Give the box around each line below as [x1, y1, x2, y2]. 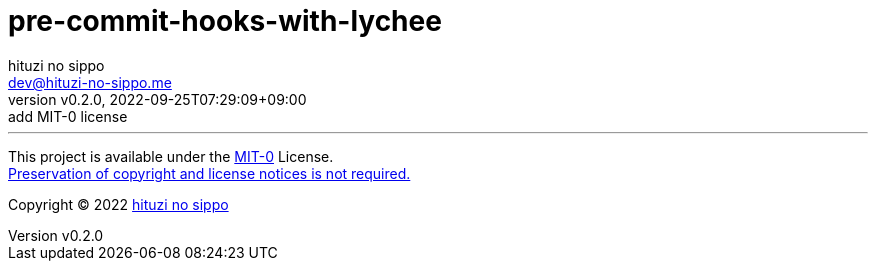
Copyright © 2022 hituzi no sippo [8, 195, 229, 213]
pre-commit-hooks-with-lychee [8, 4, 442, 38]
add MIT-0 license [8, 107, 128, 125]
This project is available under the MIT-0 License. [8, 147, 334, 165]
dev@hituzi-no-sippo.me [8, 73, 172, 91]
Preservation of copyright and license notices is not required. [8, 164, 411, 182]
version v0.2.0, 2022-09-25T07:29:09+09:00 [8, 90, 307, 108]
